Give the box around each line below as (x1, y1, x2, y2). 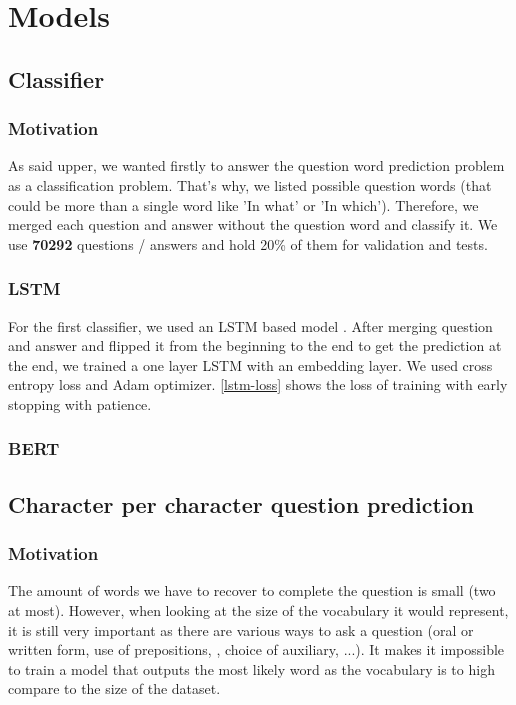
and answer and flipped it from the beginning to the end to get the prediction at (8, 335, 502, 356)
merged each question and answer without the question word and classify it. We (8, 214, 498, 235)
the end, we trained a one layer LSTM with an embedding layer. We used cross (8, 354, 493, 375)
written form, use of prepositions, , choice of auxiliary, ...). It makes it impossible (8, 639, 505, 660)
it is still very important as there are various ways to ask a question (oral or (8, 619, 474, 640)
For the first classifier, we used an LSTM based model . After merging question (8, 315, 493, 336)
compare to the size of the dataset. (8, 678, 221, 699)
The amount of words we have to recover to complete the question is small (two (8, 580, 496, 601)
